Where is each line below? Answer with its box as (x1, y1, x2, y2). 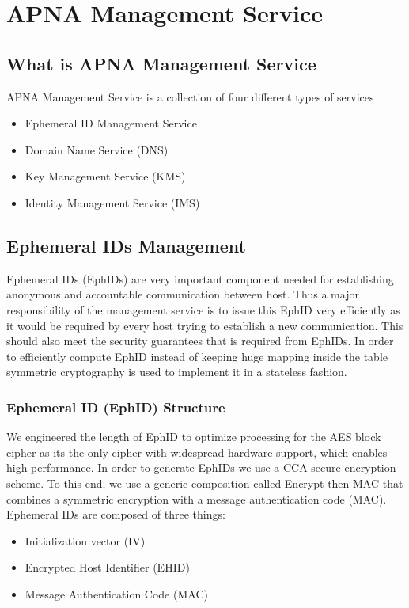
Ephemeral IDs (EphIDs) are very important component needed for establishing (6, 270, 394, 287)
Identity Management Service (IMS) (25, 194, 200, 211)
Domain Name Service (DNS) (25, 141, 169, 158)
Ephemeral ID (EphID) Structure (6, 397, 225, 416)
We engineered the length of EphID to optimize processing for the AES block (6, 428, 381, 445)
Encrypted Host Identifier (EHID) (25, 559, 190, 576)
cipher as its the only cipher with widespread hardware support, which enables (6, 443, 388, 460)
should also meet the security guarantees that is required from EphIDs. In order (6, 332, 394, 349)
